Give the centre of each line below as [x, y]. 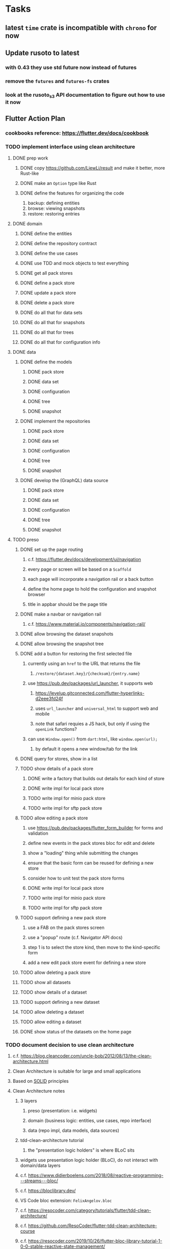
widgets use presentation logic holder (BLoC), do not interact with [89, 1160]
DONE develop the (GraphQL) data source [64, 480]
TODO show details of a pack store [57, 768]
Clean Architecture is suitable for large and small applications [77, 1071]
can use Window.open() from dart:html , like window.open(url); [93, 739]
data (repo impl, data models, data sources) [73, 1130]
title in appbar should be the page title [67, 604]
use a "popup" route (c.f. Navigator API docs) [75, 937]
